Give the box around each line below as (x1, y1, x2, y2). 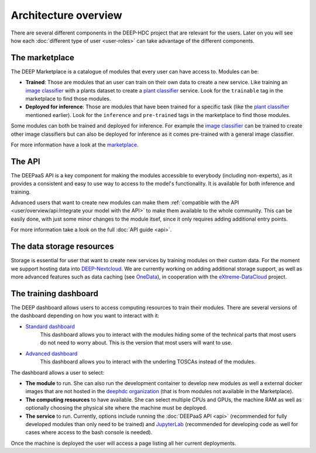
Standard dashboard (25, 322, 75, 330)
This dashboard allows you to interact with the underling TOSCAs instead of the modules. (40, 358, 256, 365)
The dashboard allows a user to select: (11, 369, 105, 376)
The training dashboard (11, 289, 99, 298)
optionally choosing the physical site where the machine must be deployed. (25, 404, 208, 411)
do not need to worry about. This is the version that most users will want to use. (40, 339, 232, 346)
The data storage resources (11, 242, 114, 252)
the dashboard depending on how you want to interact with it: (11, 312, 160, 319)
